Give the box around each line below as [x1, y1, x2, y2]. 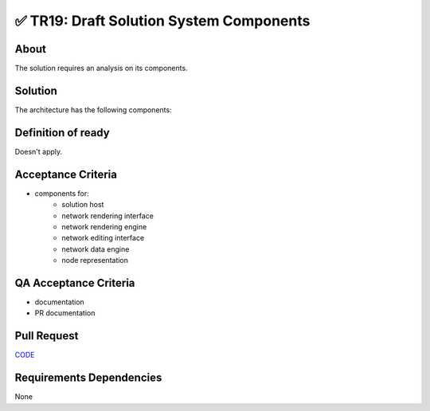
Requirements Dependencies [14, 371, 162, 385]
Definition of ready [14, 126, 111, 139]
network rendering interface [61, 211, 154, 221]
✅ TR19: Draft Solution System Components [14, 12, 311, 29]
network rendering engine [61, 221, 147, 231]
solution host [61, 200, 104, 209]
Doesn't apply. [14, 147, 63, 156]
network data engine [61, 244, 130, 254]
